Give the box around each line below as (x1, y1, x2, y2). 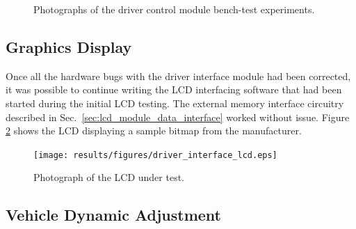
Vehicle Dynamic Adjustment (6, 204, 222, 226)
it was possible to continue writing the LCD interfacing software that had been (6, 82, 342, 97)
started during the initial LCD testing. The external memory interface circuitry (6, 95, 344, 110)
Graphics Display (6, 35, 132, 57)
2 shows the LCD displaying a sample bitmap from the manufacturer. (6, 123, 302, 138)
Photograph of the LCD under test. (33, 170, 184, 184)
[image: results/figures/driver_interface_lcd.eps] (33, 150, 277, 160)
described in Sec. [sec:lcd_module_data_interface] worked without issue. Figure (6, 109, 350, 124)
